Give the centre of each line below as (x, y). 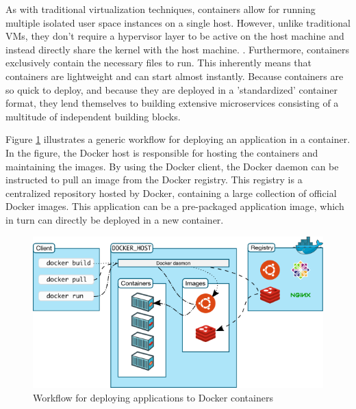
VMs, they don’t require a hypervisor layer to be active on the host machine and (175, 36)
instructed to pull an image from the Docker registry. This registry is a (154, 180)
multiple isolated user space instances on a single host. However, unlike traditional (178, 22)
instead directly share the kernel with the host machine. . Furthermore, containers (178, 49)
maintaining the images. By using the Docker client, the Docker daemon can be (172, 166)
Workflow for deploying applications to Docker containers (153, 397)
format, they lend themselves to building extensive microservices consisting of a (172, 103)
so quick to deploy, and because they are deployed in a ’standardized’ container (171, 89)
